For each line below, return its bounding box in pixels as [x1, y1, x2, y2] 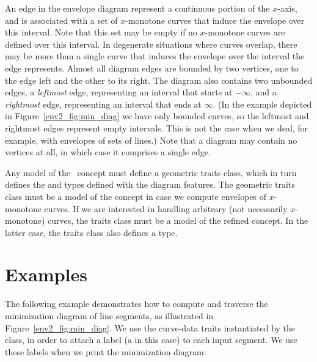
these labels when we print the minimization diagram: [5, 345, 206, 358]
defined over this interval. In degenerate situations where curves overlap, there [5, 37, 297, 50]
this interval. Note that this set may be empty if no [5, 26, 197, 39]
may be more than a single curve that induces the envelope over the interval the [5, 50, 305, 62]
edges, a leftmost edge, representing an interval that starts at [5, 86, 233, 98]
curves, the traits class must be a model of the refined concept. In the [47, 214, 308, 227]
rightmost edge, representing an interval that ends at [5, 97, 202, 110]
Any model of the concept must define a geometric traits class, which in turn [5, 166, 297, 179]
